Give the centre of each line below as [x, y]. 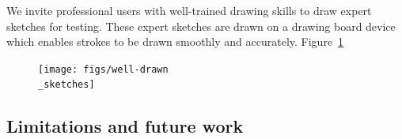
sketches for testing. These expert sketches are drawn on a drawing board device [201, 26]
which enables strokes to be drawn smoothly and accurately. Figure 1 [175, 41]
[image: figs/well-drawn [103, 69]
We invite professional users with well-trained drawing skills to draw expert [189, 10]
